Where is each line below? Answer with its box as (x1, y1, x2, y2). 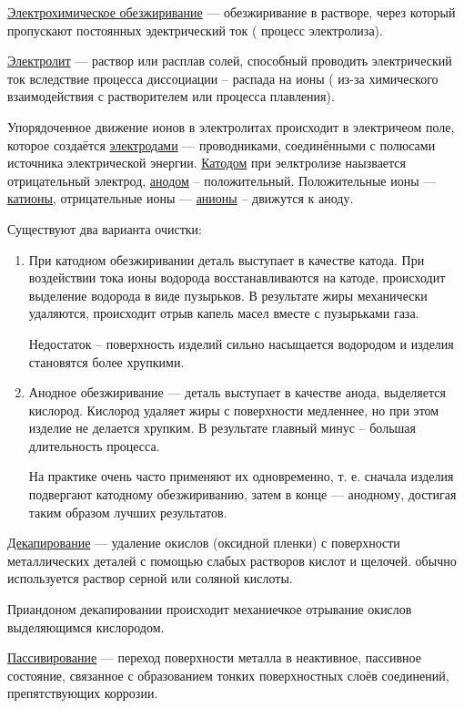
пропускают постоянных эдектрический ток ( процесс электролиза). (7, 20, 383, 39)
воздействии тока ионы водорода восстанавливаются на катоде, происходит (28, 268, 446, 287)
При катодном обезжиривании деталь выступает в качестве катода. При (28, 250, 425, 269)
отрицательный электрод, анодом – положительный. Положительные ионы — (7, 170, 437, 190)
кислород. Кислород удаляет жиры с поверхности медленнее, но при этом (28, 400, 439, 419)
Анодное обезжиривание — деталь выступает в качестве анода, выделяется (28, 383, 446, 402)
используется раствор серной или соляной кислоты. (7, 569, 293, 588)
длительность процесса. (28, 436, 160, 455)
